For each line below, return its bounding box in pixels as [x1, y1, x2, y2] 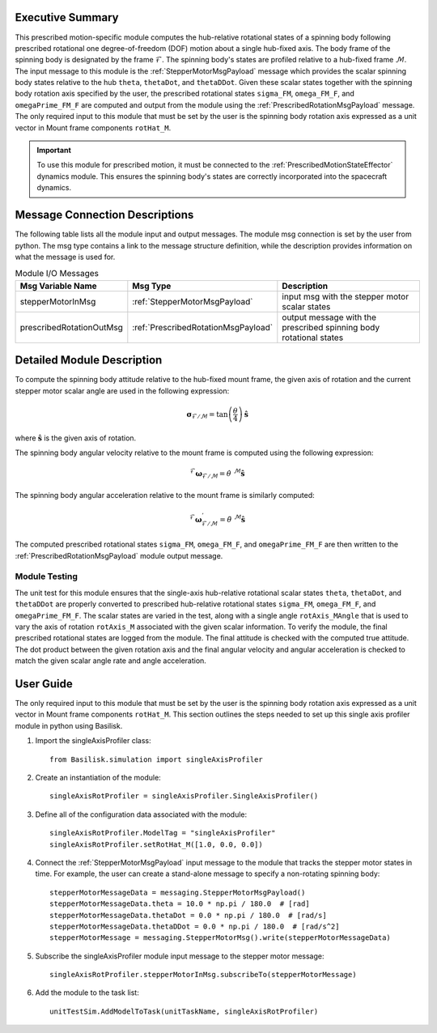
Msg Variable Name [19, 280, 97, 291]
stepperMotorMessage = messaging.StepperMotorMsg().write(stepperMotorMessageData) [49, 933, 392, 942]
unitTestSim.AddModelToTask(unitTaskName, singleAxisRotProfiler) [49, 1006, 319, 1016]
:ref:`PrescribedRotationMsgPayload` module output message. [15, 551, 223, 560]
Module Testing [15, 571, 78, 582]
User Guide [15, 677, 73, 691]
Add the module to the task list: [35, 988, 139, 997]
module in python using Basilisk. [15, 721, 123, 730]
